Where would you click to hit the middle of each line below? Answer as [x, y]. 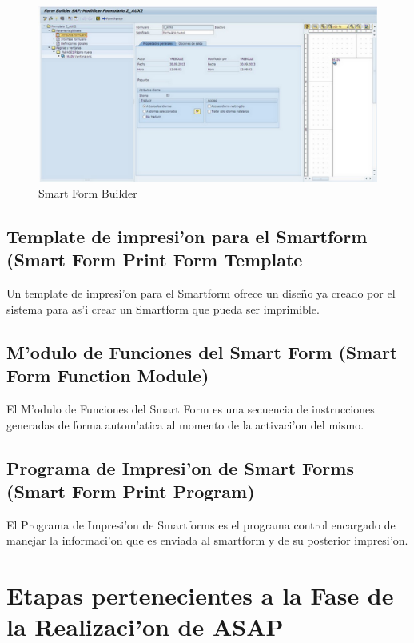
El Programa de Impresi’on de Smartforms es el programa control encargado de [201, 524]
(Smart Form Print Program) [131, 491]
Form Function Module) [108, 375]
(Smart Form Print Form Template [155, 260]
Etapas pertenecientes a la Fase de [200, 595]
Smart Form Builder [88, 193]
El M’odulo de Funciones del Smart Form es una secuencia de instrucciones [191, 409]
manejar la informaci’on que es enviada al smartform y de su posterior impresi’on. [207, 540]
